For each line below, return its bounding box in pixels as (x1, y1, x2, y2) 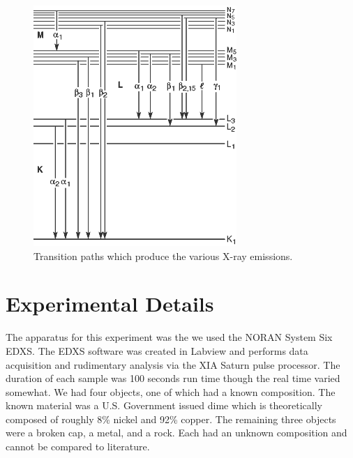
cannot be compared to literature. (6, 439, 150, 454)
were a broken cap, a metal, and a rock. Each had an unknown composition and (6, 425, 347, 440)
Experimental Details (6, 289, 214, 318)
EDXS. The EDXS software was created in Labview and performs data (6, 343, 308, 358)
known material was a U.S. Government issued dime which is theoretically (6, 398, 322, 413)
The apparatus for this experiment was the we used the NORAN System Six (6, 330, 333, 344)
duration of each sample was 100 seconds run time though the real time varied (6, 371, 340, 386)
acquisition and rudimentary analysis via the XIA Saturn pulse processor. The (6, 357, 340, 372)
